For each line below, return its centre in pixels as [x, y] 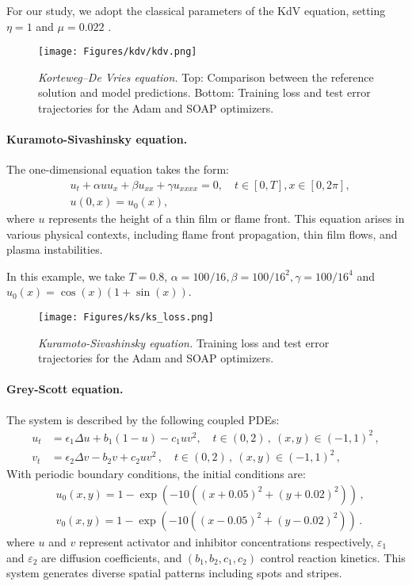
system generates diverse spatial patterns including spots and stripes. [174, 573]
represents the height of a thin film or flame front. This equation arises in [227, 218]
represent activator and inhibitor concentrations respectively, [226, 542]
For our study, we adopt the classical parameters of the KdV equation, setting [196, 10]
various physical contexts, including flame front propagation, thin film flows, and [202, 234]
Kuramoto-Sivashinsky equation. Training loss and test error [184, 342]
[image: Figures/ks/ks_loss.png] [126, 318]
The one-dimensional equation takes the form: [118, 169]
